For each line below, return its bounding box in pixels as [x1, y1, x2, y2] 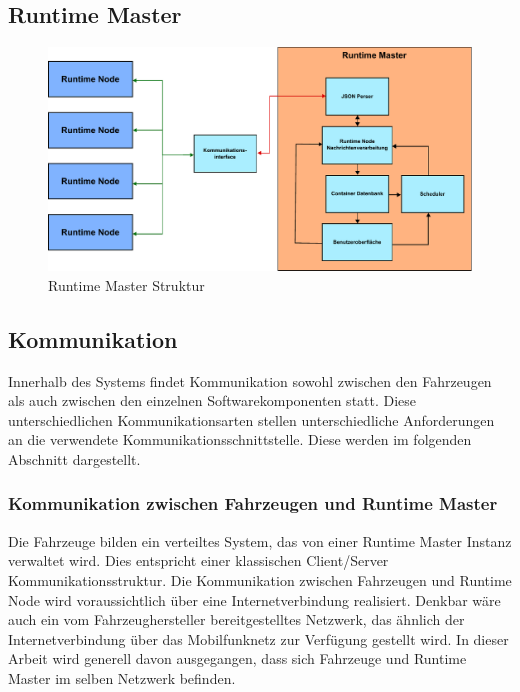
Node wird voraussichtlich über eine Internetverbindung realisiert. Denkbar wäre [8, 589, 501, 610]
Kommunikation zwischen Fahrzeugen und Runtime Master [8, 491, 498, 516]
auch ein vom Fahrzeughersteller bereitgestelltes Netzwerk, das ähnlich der [8, 609, 465, 630]
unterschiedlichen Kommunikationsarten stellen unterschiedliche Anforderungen [8, 409, 495, 430]
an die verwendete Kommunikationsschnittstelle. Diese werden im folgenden [8, 429, 472, 450]
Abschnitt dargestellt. [8, 448, 141, 469]
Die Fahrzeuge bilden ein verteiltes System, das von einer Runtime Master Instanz [8, 530, 512, 551]
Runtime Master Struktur [48, 274, 205, 295]
